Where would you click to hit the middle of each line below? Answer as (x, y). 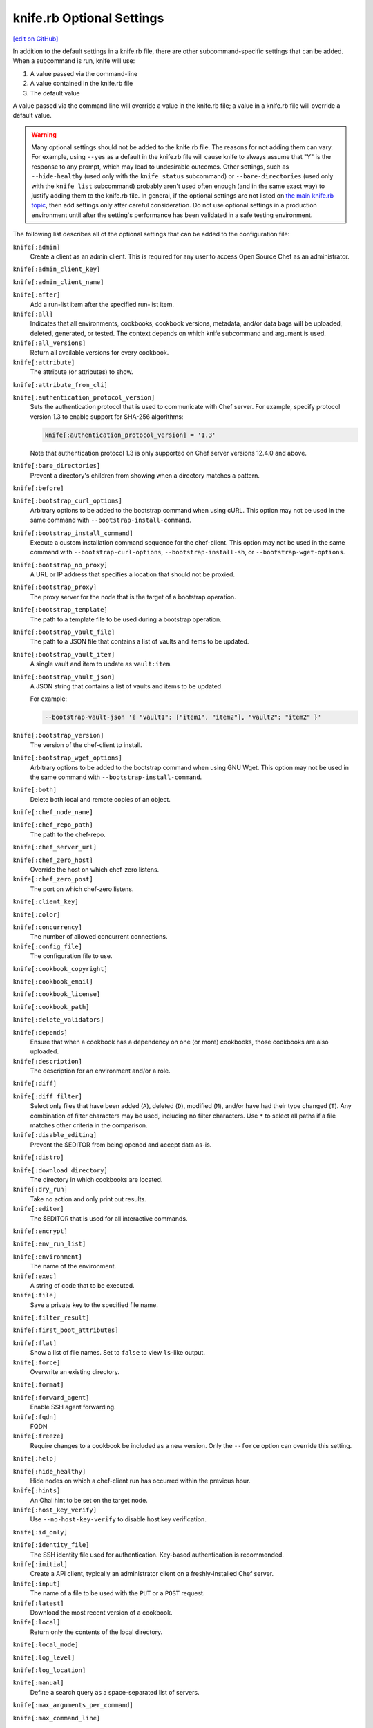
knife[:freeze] (39, 1436)
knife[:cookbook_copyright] (60, 969)
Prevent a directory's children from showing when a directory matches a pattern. (145, 475)
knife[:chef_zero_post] (53, 879)
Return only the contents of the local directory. (96, 1632)
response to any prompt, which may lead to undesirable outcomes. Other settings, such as (160, 167)
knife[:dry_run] (40, 1190)
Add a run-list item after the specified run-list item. (102, 304)
